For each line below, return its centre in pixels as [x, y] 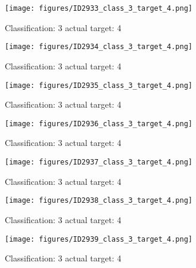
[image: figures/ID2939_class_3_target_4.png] [99, 239]
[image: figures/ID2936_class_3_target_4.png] [99, 124]
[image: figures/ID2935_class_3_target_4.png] [99, 85]
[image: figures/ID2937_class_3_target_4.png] [99, 162]
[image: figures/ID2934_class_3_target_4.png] [99, 47]
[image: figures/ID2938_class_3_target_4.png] [99, 201]
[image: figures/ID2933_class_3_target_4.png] [99, 8]
